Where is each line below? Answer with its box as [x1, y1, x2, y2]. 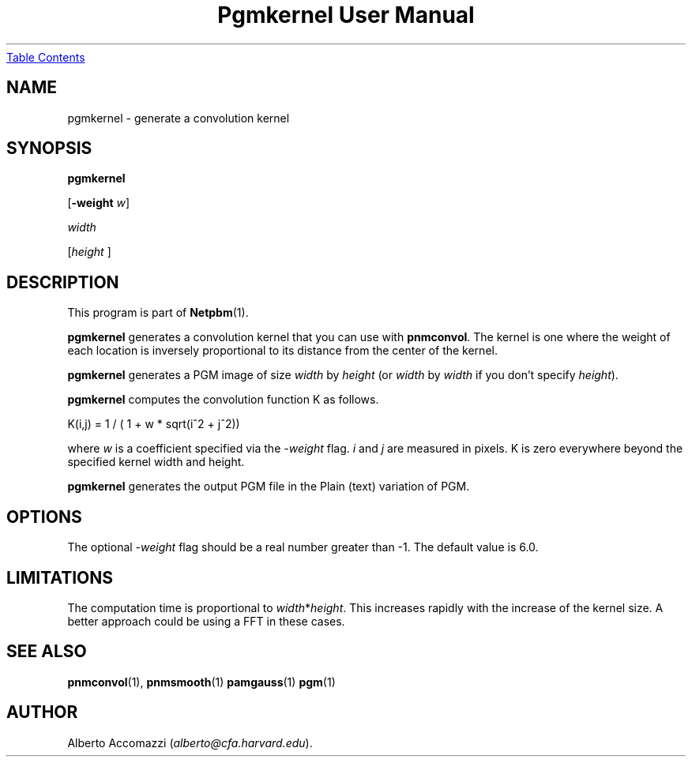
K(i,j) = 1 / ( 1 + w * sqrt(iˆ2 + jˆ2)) [67, 417, 240, 431]
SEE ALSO [6, 641, 87, 662]
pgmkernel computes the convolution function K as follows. [67, 393, 379, 407]
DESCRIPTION [6, 272, 119, 292]
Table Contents [6, 50, 85, 64]
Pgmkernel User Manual [217, 2, 475, 28]
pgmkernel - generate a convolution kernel [67, 111, 290, 125]
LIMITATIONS [6, 567, 114, 588]
